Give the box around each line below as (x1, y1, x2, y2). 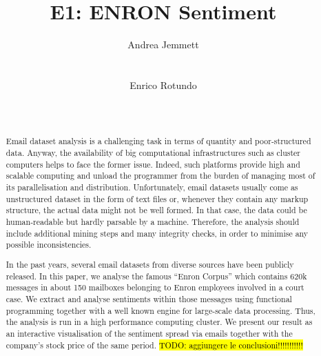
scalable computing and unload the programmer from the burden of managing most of (6, 170, 315, 181)
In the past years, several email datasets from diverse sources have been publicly (6, 258, 294, 270)
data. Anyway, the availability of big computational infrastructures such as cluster (6, 147, 301, 159)
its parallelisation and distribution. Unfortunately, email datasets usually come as (6, 181, 298, 193)
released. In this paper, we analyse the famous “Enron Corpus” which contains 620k (6, 270, 307, 281)
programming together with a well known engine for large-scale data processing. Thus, (6, 304, 315, 316)
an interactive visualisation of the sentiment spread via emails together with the (6, 327, 293, 339)
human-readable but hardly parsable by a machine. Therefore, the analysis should (6, 216, 300, 228)
